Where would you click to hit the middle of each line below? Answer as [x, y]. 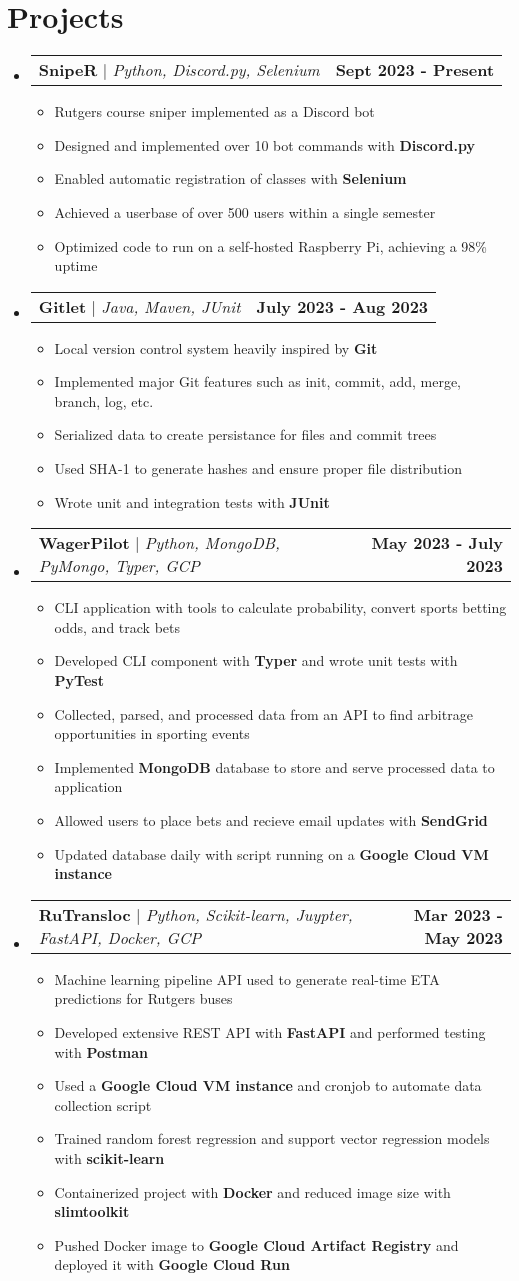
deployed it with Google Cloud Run [172, 1264]
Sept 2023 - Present [415, 70]
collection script [103, 1104]
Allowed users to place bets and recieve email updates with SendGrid [271, 820]
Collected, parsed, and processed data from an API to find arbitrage [263, 713]
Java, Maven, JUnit [171, 306]
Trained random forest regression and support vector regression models [272, 1138]
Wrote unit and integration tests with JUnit [192, 501]
